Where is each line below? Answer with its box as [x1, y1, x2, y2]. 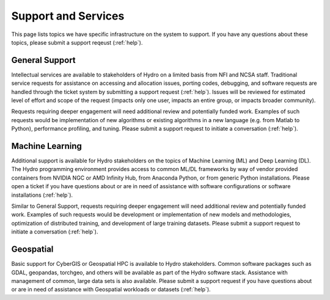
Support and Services [11, 9, 125, 23]
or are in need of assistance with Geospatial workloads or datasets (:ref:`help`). [11, 286, 211, 293]
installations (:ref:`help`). [11, 191, 73, 199]
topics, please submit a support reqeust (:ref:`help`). [11, 38, 143, 46]
